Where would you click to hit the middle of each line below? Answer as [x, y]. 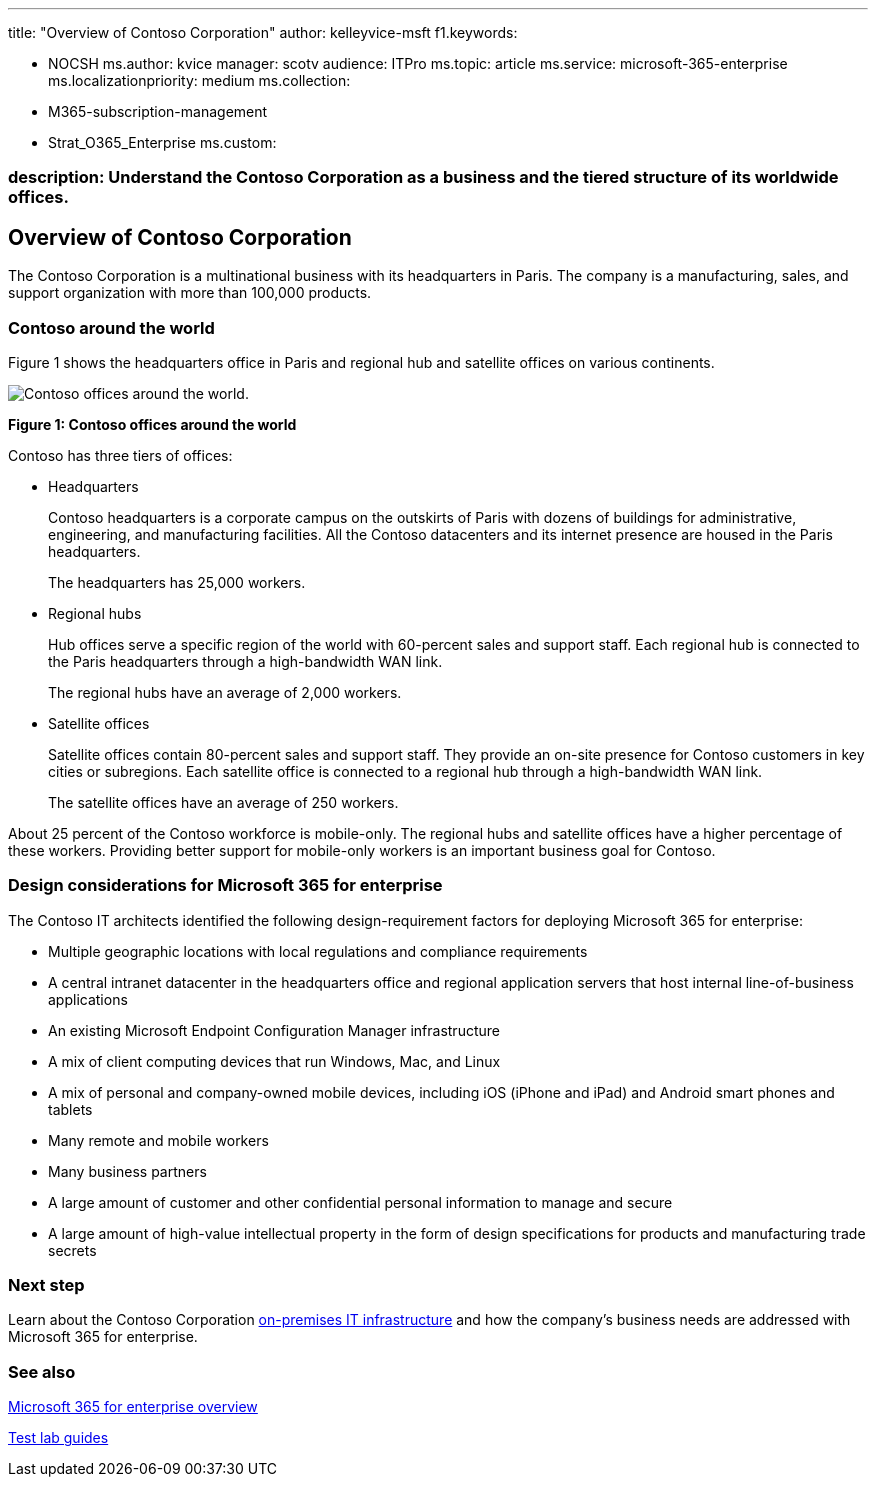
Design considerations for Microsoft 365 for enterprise [225, 885]
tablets [70, 1109]
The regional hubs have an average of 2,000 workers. [225, 692]
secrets [72, 1250]
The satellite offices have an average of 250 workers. [223, 802]
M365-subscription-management [158, 111]
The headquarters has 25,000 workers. [177, 582]
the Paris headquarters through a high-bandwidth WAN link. [245, 661]
